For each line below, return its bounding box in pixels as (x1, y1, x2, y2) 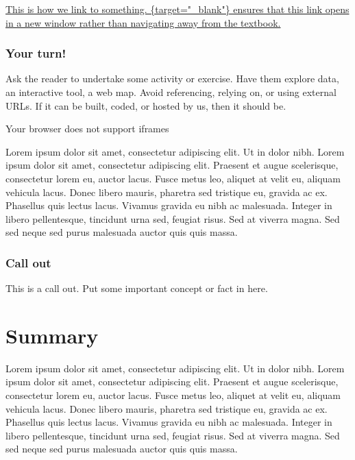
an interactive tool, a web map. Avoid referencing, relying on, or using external (5, 85, 336, 99)
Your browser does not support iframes (5, 121, 169, 136)
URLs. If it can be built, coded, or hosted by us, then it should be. (5, 98, 286, 112)
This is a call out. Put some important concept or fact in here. (5, 281, 268, 295)
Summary (5, 321, 99, 349)
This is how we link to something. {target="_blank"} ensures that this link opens (5, 2, 350, 16)
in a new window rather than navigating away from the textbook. (5, 15, 281, 29)
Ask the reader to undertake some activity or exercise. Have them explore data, (5, 71, 339, 86)
